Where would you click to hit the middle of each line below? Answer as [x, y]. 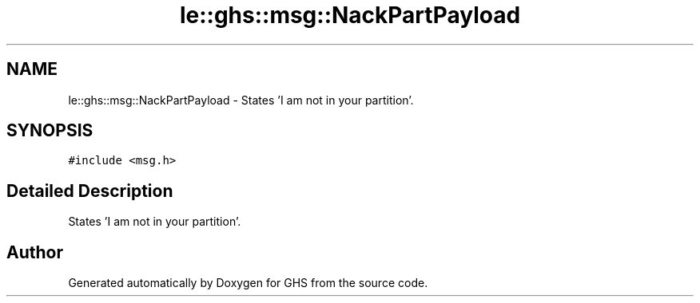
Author [35, 252]
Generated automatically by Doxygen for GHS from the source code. [248, 283]
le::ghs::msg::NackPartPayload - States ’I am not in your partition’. [241, 100]
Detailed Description [90, 191]
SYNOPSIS [50, 131]
